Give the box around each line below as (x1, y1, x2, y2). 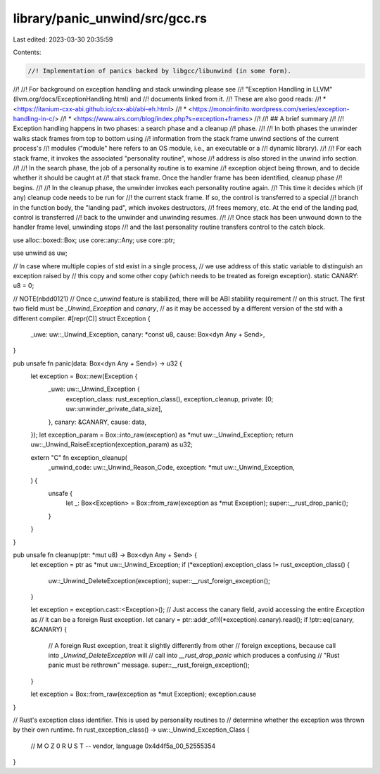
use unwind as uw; (13, 249, 68, 257)
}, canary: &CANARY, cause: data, (48, 418, 147, 426)
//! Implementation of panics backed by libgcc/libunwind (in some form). (27, 67, 292, 75)
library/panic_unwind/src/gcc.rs (13, 11, 208, 26)
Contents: (13, 48, 42, 56)
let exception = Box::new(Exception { (30, 372, 138, 380)
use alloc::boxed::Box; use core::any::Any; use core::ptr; (13, 236, 175, 244)
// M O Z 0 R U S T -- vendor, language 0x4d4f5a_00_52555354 (30, 742, 216, 750)
